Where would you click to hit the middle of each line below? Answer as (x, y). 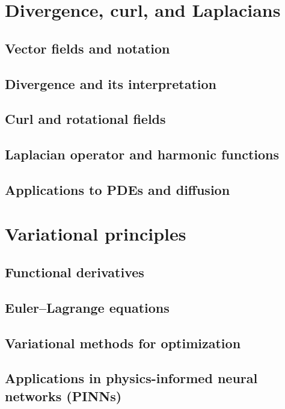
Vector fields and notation (87, 48)
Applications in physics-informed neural (131, 378)
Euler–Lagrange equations (87, 307)
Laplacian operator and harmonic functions (142, 154)
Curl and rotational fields (85, 119)
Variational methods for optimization (123, 343)
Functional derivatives (75, 272)
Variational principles (96, 234)
